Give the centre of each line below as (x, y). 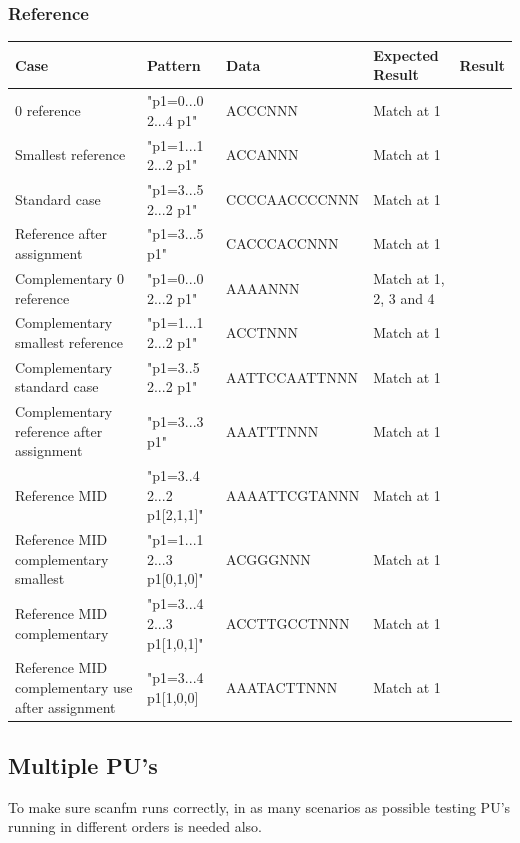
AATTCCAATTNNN (292, 376)
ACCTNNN (262, 332)
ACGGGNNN (268, 558)
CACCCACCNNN (282, 243)
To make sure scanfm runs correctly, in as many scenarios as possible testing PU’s (259, 806)
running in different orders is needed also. (135, 826)
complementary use (74, 686)
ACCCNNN (262, 109)
